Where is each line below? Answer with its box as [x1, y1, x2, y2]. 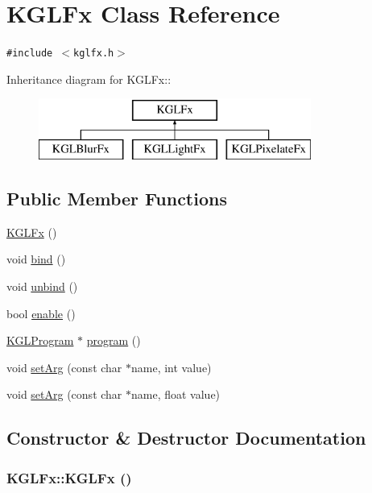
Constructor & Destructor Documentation [6, 425, 366, 450]
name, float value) [131, 386, 221, 403]
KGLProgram [6, 332, 74, 349]
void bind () [6, 251, 66, 267]
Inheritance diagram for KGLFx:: [6, 70, 172, 87]
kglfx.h [73, 48, 114, 60]
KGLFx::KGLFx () [6, 467, 132, 487]
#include [6, 48, 53, 60]
